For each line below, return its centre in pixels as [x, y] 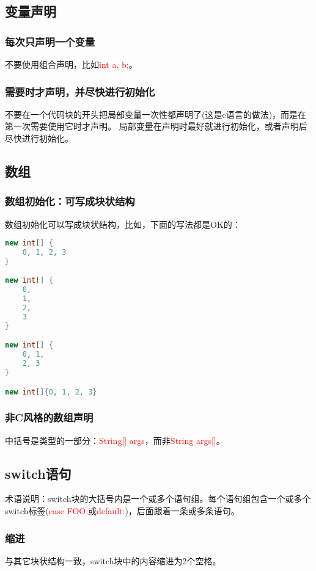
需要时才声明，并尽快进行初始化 [80, 91]
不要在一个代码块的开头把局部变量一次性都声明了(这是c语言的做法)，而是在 [156, 114]
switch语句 [38, 473]
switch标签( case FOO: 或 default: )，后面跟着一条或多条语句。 [122, 511]
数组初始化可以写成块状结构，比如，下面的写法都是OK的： [123, 224]
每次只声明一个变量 [50, 41]
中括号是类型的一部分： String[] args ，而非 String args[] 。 [115, 440]
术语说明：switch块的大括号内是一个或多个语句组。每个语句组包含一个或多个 [158, 499]
